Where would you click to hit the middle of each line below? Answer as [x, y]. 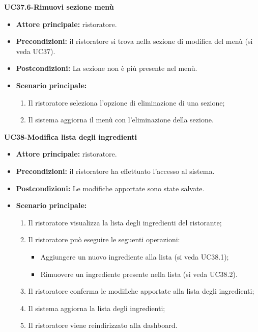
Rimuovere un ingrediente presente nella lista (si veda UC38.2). [139, 274]
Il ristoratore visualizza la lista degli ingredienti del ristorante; [125, 222]
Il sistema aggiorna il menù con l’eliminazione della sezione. [121, 120]
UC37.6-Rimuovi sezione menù [59, 7]
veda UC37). [36, 51]
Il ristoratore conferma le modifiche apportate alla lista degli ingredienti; [141, 291]
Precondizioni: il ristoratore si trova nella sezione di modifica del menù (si [134, 41]
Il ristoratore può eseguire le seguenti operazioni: [104, 239]
